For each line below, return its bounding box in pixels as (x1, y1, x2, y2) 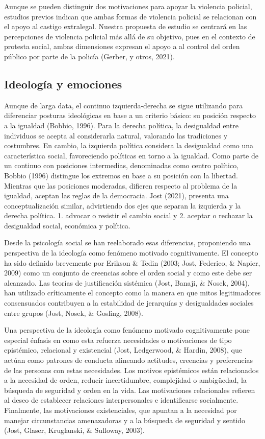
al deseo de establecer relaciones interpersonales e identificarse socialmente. (4, 395, 238, 405)
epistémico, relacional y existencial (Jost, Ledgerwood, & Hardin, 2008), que (4, 344, 243, 355)
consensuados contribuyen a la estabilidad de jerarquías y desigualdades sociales (4, 297, 254, 308)
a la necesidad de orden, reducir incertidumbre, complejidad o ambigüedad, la (4, 375, 247, 385)
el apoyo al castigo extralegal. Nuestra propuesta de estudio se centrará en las (4, 21, 247, 32)
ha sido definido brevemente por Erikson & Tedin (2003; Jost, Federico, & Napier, (4, 257, 260, 268)
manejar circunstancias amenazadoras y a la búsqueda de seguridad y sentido (4, 414, 246, 425)
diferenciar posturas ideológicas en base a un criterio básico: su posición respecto (4, 110, 256, 121)
